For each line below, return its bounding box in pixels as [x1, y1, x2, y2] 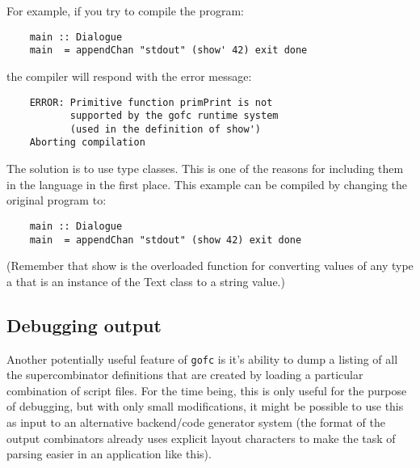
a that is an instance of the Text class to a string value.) [6, 272, 285, 289]
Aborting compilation [29, 137, 145, 149]
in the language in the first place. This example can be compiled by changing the [6, 175, 408, 192]
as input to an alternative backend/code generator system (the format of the [6, 414, 385, 431]
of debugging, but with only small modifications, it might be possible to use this [6, 398, 404, 415]
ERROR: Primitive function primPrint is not [29, 96, 273, 108]
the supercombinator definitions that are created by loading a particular [6, 366, 363, 383]
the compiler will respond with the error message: [6, 67, 252, 84]
